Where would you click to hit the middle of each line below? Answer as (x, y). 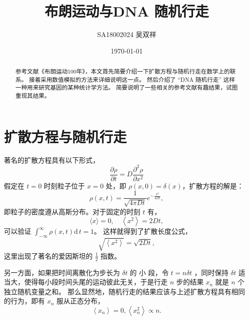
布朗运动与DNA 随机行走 (127, 11)
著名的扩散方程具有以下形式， (52, 160)
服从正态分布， (81, 301)
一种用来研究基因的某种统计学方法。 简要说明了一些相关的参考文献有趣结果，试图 (126, 87)
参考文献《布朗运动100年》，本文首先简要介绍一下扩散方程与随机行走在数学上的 (123, 71)
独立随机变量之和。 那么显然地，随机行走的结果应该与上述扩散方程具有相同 (124, 291)
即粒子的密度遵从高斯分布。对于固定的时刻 (72, 211)
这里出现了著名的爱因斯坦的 (48, 255)
